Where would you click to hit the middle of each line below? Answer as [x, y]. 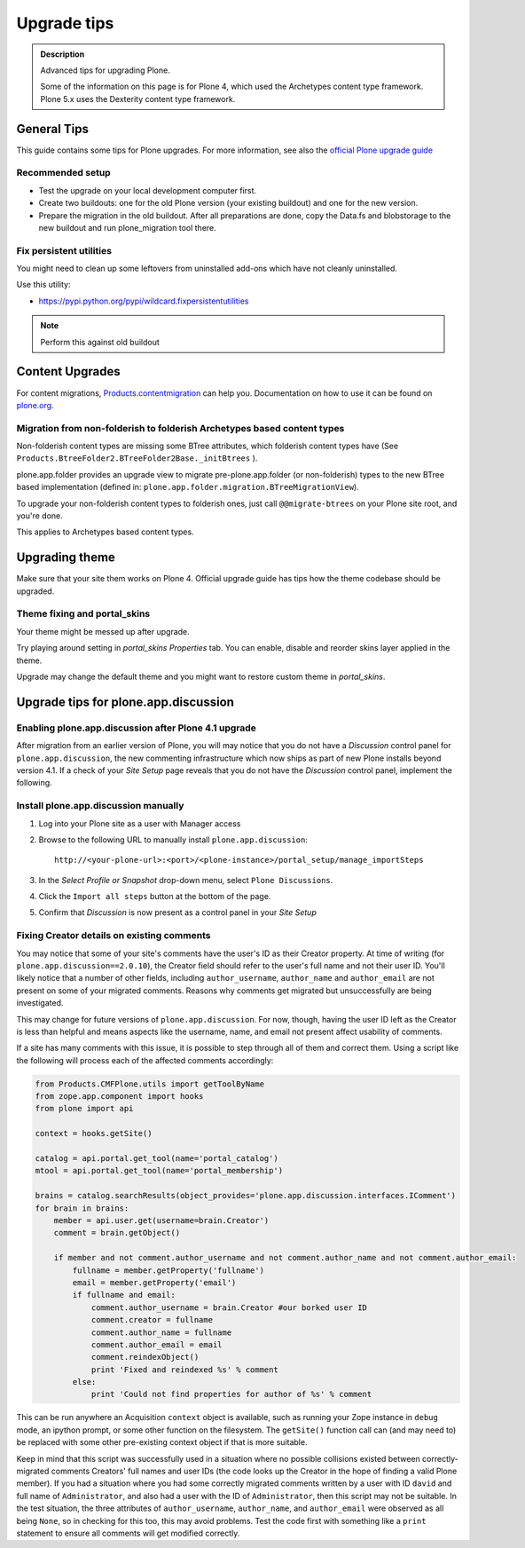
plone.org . [35, 405]
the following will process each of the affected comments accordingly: [145, 1060]
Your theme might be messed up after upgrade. [103, 631]
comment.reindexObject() [145, 1357]
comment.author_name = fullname [161, 1332]
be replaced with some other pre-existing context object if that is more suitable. [162, 1442]
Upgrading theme [66, 558]
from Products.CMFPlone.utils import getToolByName [150, 1084]
